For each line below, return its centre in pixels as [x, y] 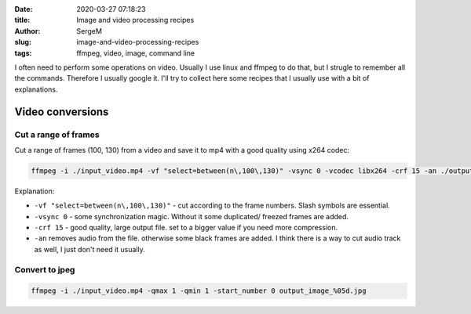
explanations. [36, 89]
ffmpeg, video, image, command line [136, 53]
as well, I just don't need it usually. [89, 249]
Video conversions [62, 112]
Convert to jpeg [45, 269]
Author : [27, 31]
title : [22, 20]
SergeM [89, 31]
